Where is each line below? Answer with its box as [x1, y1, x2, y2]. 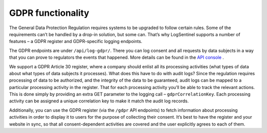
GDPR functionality [9, 7, 89, 18]
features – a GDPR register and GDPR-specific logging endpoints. [9, 39, 143, 44]
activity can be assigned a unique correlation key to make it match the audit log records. [9, 98, 189, 104]
